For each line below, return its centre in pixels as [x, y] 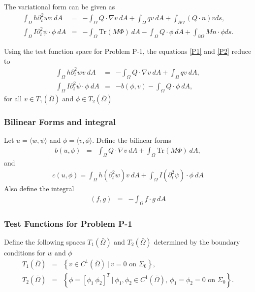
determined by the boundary [197, 242]
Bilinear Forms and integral [60, 122]
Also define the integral [39, 188]
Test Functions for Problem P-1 [68, 223]
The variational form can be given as [60, 6]
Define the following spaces [45, 242]
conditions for [25, 252]
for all [13, 99]
